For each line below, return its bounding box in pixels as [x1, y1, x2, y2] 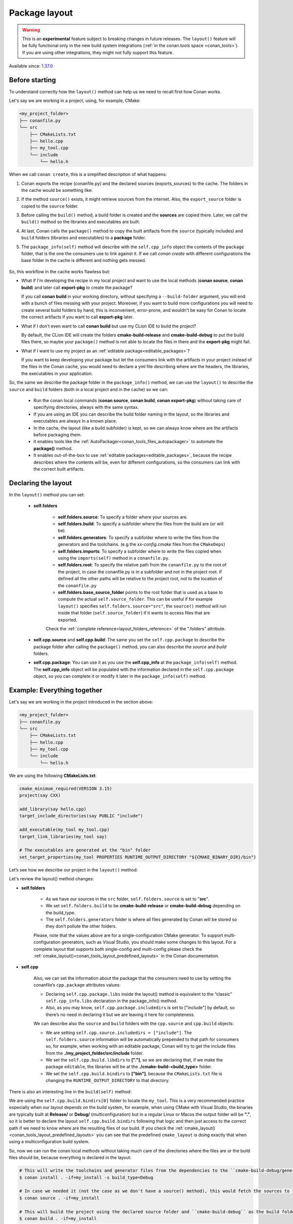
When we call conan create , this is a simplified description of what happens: [9, 171, 167, 177]
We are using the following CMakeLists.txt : [9, 773, 97, 778]
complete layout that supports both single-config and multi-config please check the [33, 946, 202, 952]
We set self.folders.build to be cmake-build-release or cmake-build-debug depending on [45, 903, 241, 909]
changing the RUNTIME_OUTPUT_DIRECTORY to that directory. [45, 1078, 170, 1083]
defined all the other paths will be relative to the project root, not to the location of [58, 576, 223, 582]
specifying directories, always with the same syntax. [33, 404, 139, 410]
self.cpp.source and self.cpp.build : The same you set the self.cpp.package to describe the [33, 637, 225, 643]
